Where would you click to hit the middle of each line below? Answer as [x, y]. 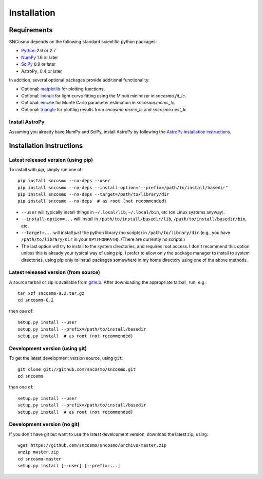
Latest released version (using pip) [51, 160]
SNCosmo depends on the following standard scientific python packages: [83, 42]
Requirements [31, 30]
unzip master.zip [38, 452]
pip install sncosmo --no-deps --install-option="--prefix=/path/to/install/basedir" [123, 187]
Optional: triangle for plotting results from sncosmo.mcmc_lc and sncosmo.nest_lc [104, 109]
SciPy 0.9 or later [38, 64]
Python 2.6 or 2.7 [38, 51]
